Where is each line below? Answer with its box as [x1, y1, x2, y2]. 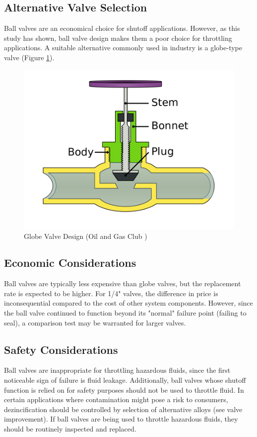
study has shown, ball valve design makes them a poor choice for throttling [4, 32, 232, 43]
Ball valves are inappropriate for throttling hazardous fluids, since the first [4, 365, 231, 375]
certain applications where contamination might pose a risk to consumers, [4, 394, 228, 405]
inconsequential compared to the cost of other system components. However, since [4, 298, 253, 308]
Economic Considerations [4, 255, 136, 270]
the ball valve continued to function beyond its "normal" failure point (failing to [4, 308, 247, 318]
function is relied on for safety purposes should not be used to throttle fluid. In [4, 384, 244, 395]
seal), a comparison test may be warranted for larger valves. [4, 317, 186, 328]
